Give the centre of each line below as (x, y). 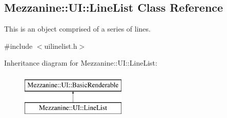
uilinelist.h (61, 46)
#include (18, 46)
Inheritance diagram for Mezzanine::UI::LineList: (81, 63)
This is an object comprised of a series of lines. (77, 29)
